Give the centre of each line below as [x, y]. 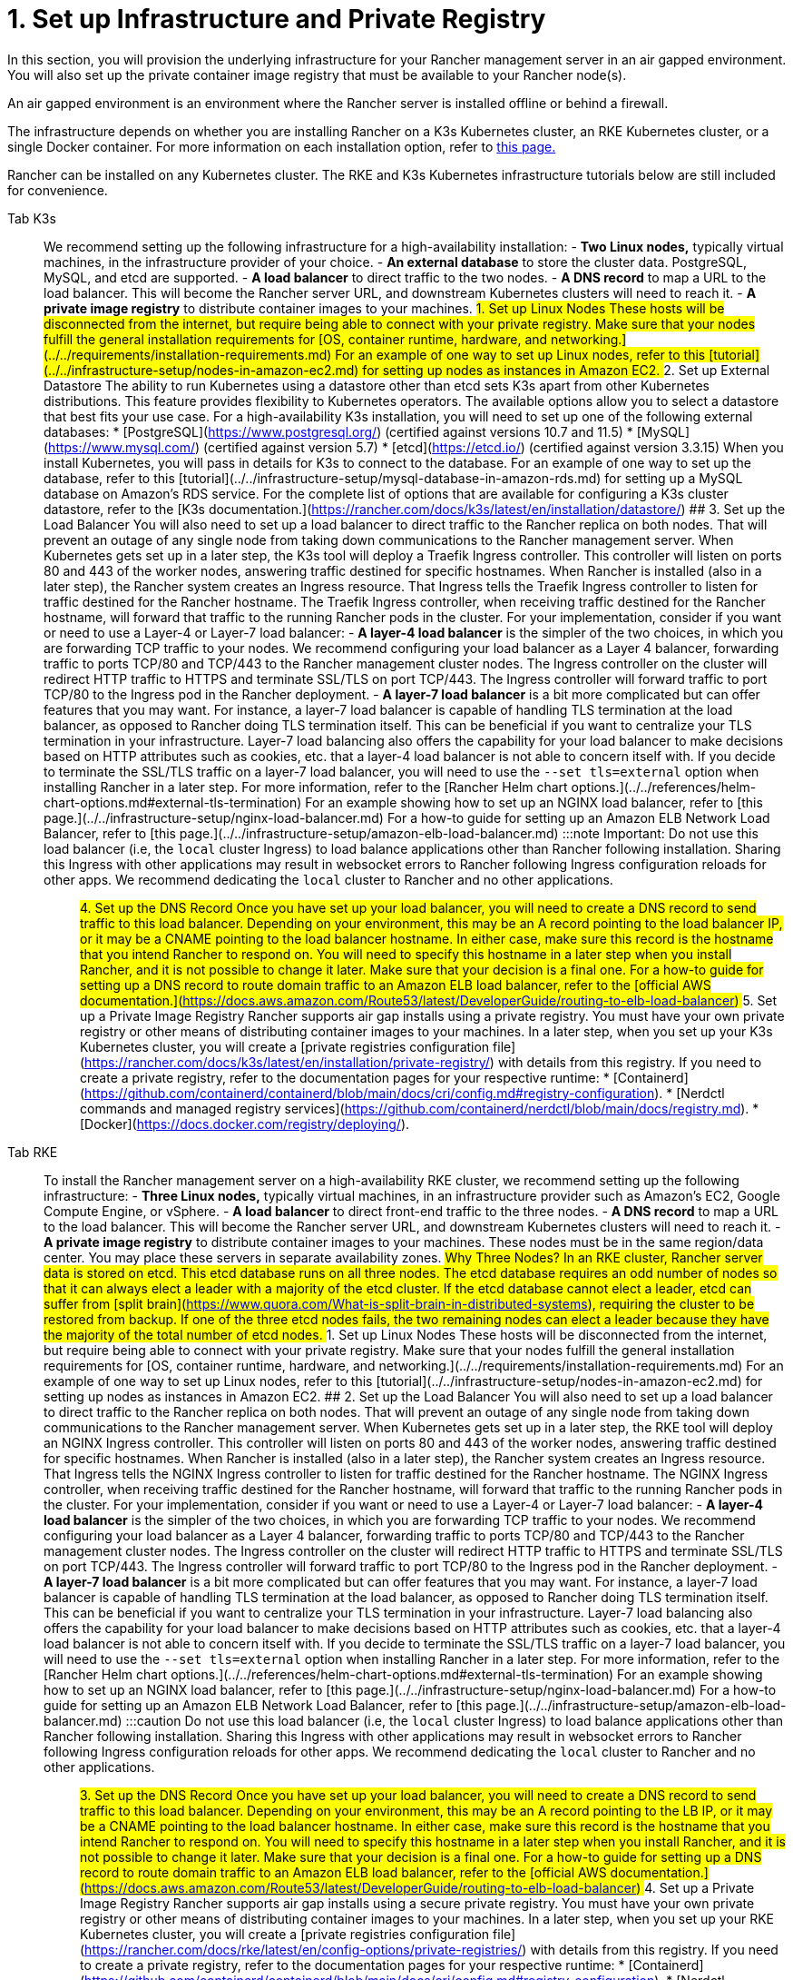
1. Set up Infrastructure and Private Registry [277, 19]
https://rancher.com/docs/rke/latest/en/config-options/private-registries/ [303, 1949]
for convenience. [58, 190]
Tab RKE [33, 1152]
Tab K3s [32, 218]
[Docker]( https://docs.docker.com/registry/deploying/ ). [245, 1124]
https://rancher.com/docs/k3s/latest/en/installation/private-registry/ [287, 1062]
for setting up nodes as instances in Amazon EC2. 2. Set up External [566, 370]
